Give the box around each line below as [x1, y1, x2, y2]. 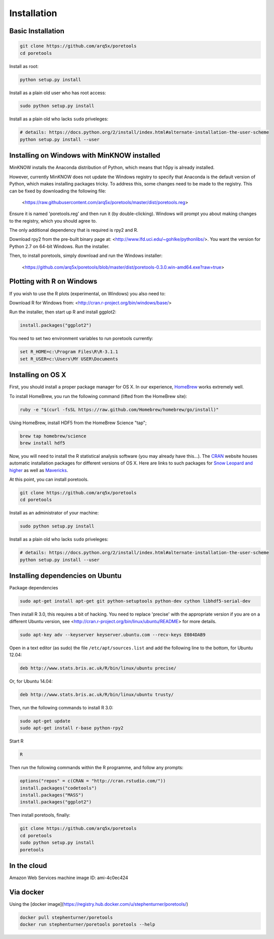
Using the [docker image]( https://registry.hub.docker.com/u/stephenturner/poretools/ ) [9, 901, 189, 907]
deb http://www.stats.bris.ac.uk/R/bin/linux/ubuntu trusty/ [20, 692, 174, 697]
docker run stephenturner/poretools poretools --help [20, 922, 155, 927]
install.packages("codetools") [20, 785, 98, 791]
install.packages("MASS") [20, 792, 84, 798]
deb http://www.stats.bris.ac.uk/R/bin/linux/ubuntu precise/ [20, 665, 176, 671]
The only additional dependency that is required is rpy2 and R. [9, 227, 138, 233]
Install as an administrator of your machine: [9, 510, 99, 516]
